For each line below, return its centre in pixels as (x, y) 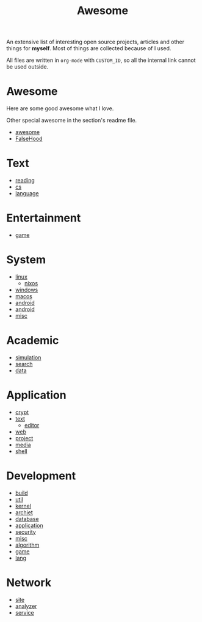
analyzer (26, 606)
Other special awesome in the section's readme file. (72, 121)
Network (29, 583)
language (27, 193)
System (26, 260)
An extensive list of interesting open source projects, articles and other (96, 42)
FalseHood (29, 139)
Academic (33, 341)
